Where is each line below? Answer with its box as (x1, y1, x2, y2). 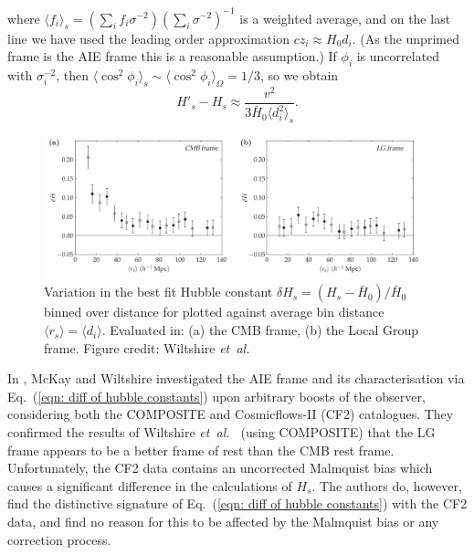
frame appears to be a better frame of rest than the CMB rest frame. (7, 440, 395, 459)
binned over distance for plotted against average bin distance (44, 302, 384, 321)
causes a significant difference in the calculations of (7, 476, 292, 495)
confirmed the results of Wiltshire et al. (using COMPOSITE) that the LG (7, 423, 436, 442)
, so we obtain (259, 65, 339, 84)
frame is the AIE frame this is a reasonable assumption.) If (7, 47, 337, 66)
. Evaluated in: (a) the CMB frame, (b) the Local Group (101, 320, 419, 340)
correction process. (7, 529, 111, 549)
